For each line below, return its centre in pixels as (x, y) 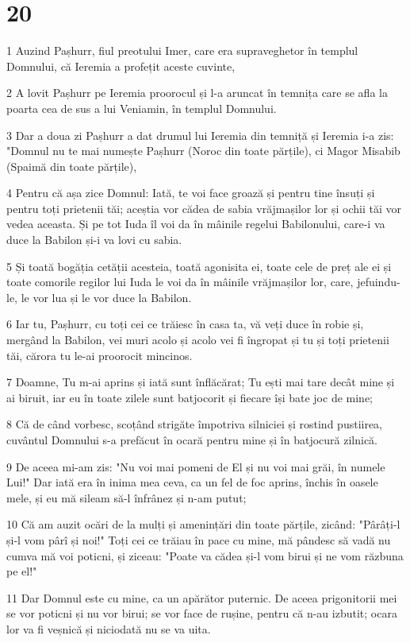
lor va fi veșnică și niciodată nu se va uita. (109, 628)
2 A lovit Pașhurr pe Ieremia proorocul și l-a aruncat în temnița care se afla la (197, 93)
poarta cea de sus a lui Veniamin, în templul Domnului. (142, 108)
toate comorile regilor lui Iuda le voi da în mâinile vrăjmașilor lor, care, (180, 282)
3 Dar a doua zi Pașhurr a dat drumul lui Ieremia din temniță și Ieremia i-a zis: (200, 135)
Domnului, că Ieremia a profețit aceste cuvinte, (121, 66)
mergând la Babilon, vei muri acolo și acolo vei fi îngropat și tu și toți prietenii (198, 340)
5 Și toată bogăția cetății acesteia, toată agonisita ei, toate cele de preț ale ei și (199, 266)
